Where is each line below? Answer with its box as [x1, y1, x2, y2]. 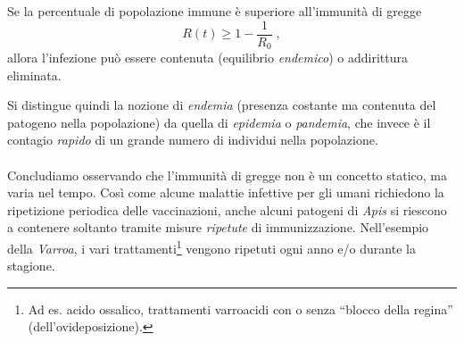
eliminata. [7, 65, 62, 84]
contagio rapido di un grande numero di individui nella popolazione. [7, 130, 378, 149]
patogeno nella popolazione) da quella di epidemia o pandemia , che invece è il [7, 113, 431, 131]
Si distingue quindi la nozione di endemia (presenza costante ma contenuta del [7, 96, 436, 114]
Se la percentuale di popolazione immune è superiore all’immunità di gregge [7, 2, 422, 20]
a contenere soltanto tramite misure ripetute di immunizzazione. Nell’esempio [7, 218, 429, 237]
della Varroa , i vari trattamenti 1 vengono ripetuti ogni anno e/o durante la [7, 237, 416, 257]
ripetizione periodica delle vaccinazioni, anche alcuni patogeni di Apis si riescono [7, 200, 447, 219]
